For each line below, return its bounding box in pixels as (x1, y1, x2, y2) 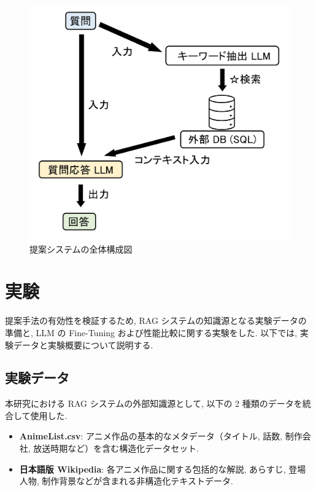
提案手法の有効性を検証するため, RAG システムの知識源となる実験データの (5, 314, 307, 327)
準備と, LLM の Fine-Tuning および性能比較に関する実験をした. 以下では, (5, 326, 298, 339)
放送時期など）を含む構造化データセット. (33, 442, 199, 455)
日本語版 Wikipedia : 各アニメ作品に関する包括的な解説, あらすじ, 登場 (19, 462, 306, 475)
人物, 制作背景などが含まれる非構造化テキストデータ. (19, 474, 233, 487)
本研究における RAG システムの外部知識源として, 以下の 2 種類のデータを (5, 397, 303, 410)
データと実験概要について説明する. (13, 338, 153, 351)
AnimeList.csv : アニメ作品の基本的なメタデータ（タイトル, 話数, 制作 (19, 430, 303, 442)
